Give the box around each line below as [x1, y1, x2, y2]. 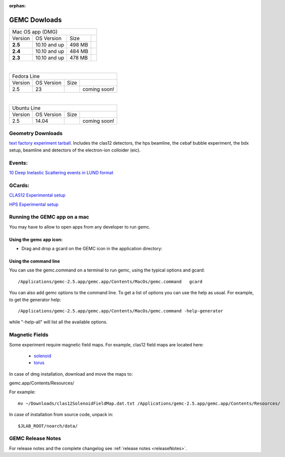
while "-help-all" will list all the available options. [9, 319, 108, 325]
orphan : [9, 3, 26, 8]
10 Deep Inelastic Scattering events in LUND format [9, 169, 113, 175]
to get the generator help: [9, 297, 61, 303]
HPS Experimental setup [9, 201, 59, 207]
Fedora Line [12, 73, 40, 80]
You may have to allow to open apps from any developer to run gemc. [9, 224, 150, 229]
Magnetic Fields [9, 331, 49, 338]
